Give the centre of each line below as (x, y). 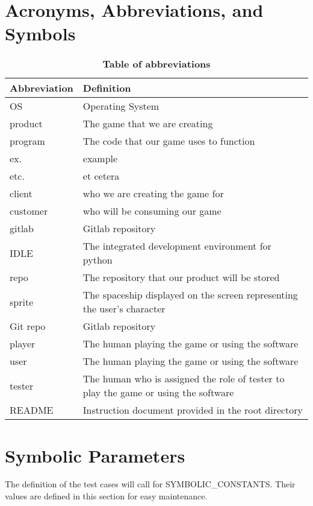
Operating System (121, 106)
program (27, 141)
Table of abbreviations (156, 64)
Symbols (40, 33)
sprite (22, 302)
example (100, 159)
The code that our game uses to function (169, 141)
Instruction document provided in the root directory (193, 410)
